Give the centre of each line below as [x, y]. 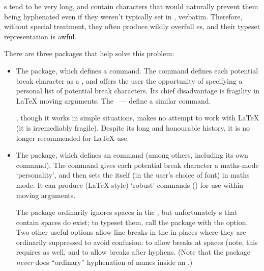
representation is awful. [40, 36]
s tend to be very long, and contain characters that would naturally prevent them [131, 6]
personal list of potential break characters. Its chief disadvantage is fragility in [138, 91]
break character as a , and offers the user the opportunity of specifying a [129, 80]
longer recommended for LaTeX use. [72, 138]
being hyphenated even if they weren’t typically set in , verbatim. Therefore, [123, 16]
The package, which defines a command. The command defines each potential [137, 70]
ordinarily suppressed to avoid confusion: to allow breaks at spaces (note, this [137, 242]
